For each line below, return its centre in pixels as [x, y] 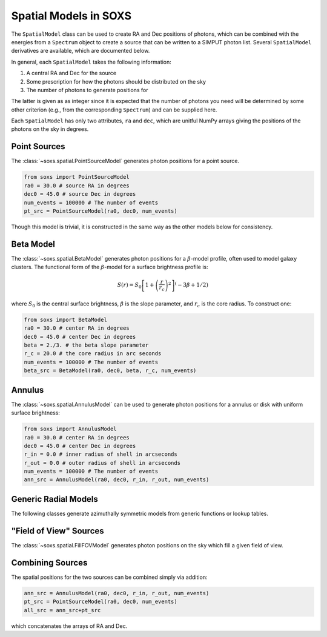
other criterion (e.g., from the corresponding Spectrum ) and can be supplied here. [114, 110]
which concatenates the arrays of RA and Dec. [69, 626]
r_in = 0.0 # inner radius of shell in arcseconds [101, 454]
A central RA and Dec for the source [71, 73]
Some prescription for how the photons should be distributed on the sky [116, 81]
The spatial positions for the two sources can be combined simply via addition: [109, 577]
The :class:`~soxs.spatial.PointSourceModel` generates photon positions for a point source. [125, 161]
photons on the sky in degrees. [50, 129]
